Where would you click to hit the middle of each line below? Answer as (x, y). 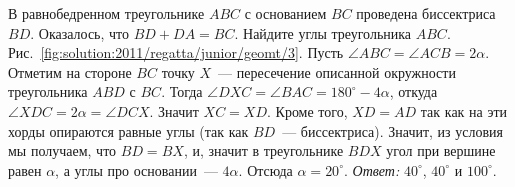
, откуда (413, 91)
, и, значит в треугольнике (263, 150)
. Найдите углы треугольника (323, 32)
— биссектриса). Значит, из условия (393, 130)
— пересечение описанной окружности (337, 71)
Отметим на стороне (70, 71)
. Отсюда (265, 169)
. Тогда (182, 91)
